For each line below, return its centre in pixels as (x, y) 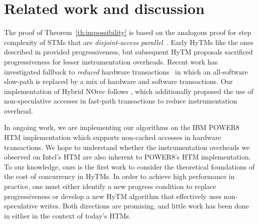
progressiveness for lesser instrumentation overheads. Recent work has (111, 61)
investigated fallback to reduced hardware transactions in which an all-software (126, 71)
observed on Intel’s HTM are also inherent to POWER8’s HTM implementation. (127, 157)
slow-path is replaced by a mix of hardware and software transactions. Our (118, 81)
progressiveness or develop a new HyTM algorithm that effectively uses (113, 196)
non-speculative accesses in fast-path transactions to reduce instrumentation (121, 101)
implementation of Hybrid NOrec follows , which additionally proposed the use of (129, 91)
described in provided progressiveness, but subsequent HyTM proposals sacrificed (128, 52)
